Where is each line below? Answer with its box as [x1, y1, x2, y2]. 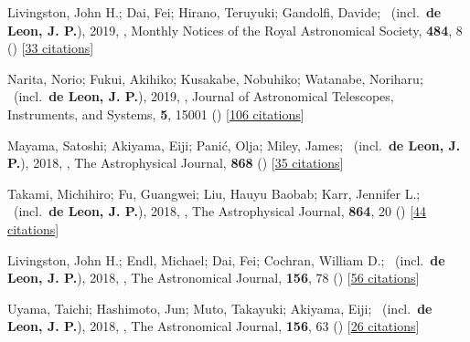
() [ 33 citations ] [7, 38, 94, 57]
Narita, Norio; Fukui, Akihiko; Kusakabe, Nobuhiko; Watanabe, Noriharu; [7, 68, 423, 88]
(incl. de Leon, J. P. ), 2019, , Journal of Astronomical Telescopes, [13, 87, 394, 106]
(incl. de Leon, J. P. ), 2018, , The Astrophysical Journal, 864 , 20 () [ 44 [13, 202, 427, 221]
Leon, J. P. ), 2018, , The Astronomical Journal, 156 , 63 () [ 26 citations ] [7, 316, 420, 336]
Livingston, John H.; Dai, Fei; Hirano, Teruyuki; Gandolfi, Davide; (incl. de [7, 3, 442, 21]
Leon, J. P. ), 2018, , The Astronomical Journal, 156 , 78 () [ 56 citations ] [7, 268, 420, 287]
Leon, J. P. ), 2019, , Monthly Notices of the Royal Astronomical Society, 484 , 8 [7, 20, 463, 39]
